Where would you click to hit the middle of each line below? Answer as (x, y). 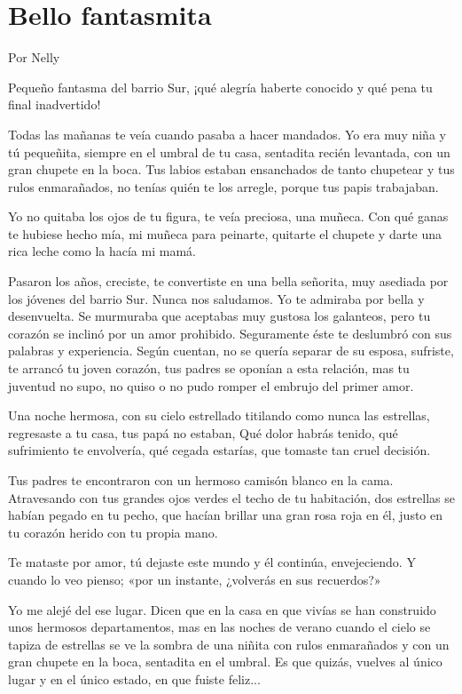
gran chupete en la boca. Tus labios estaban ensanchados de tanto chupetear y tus (231, 169)
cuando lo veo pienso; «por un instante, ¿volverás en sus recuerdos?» (195, 579)
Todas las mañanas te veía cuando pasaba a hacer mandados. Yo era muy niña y (227, 134)
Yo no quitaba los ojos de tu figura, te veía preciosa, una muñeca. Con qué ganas (228, 216)
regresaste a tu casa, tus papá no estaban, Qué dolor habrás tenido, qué (203, 432)
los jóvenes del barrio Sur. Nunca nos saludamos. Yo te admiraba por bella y (216, 298)
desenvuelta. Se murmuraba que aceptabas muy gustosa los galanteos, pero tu (219, 316)
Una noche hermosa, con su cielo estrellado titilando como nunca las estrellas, (219, 415)
